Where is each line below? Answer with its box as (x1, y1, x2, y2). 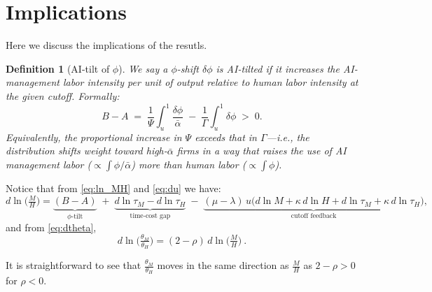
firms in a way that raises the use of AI (176, 143, 347, 158)
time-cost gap (130, 212, 171, 220)
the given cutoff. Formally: (6, 88, 120, 103)
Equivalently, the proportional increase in (6, 129, 182, 144)
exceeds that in (195, 129, 257, 144)
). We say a (118, 61, 168, 75)
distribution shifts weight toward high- (6, 143, 167, 158)
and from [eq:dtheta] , (6, 219, 97, 234)
